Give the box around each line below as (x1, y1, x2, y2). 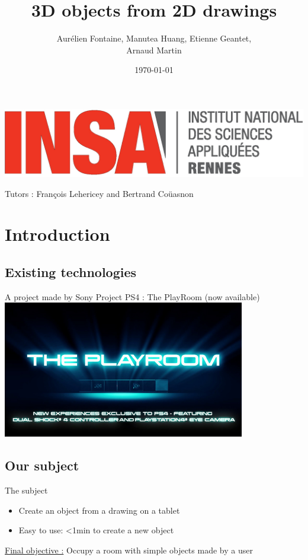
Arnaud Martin (126, 43, 182, 56)
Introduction (5, 222, 110, 246)
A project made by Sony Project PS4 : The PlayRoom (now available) (5, 290, 260, 303)
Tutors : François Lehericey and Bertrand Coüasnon (5, 187, 194, 199)
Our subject (5, 456, 79, 475)
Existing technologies (5, 263, 137, 281)
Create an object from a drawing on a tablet (18, 504, 180, 516)
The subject (5, 484, 48, 497)
